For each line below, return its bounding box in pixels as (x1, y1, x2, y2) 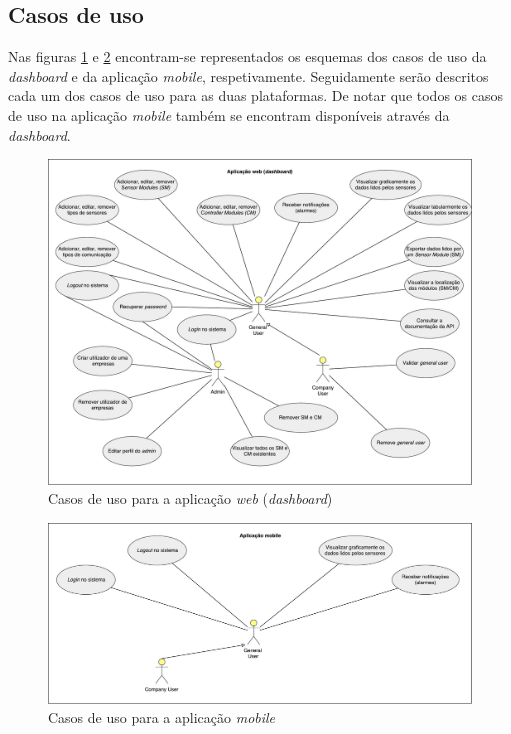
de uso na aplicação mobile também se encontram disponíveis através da (8, 104, 450, 125)
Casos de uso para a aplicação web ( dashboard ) (48, 488, 333, 509)
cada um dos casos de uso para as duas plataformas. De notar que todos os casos (8, 85, 503, 106)
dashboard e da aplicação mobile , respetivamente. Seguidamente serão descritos (8, 65, 489, 86)
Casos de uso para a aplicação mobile (48, 707, 276, 728)
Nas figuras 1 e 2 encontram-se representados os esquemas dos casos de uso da (8, 46, 487, 67)
